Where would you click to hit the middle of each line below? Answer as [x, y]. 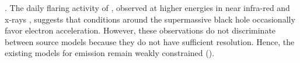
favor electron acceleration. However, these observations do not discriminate [140, 30]
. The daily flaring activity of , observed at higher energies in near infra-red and [147, 8]
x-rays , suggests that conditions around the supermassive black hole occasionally [150, 19]
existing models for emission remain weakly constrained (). [110, 53]
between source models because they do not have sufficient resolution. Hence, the [150, 41]
